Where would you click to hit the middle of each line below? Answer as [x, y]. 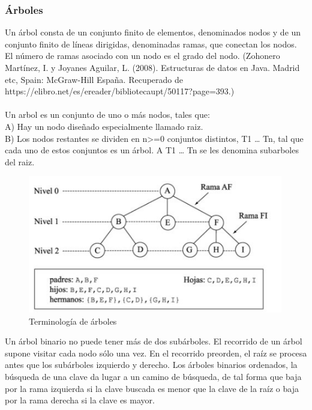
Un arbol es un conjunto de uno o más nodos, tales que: [107, 115]
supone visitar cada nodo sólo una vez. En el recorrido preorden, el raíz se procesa [156, 353]
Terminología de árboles [73, 321]
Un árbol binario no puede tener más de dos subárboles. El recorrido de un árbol [154, 341]
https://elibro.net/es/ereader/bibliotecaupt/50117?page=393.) [120, 91]
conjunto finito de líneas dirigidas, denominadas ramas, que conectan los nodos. [151, 44]
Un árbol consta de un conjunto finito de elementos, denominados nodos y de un [153, 32]
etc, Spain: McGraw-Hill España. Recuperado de [94, 79]
